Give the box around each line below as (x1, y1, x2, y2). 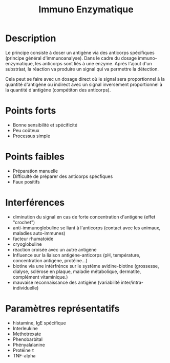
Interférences (5, 197, 65, 208)
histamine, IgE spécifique (12, 320, 67, 326)
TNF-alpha (12, 352, 36, 358)
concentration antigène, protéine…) (12, 257, 88, 263)
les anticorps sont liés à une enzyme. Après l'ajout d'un (35, 60, 152, 66)
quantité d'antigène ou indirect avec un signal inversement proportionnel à (5, 81, 163, 87)
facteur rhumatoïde (12, 235, 54, 242)
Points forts (5, 105, 56, 117)
